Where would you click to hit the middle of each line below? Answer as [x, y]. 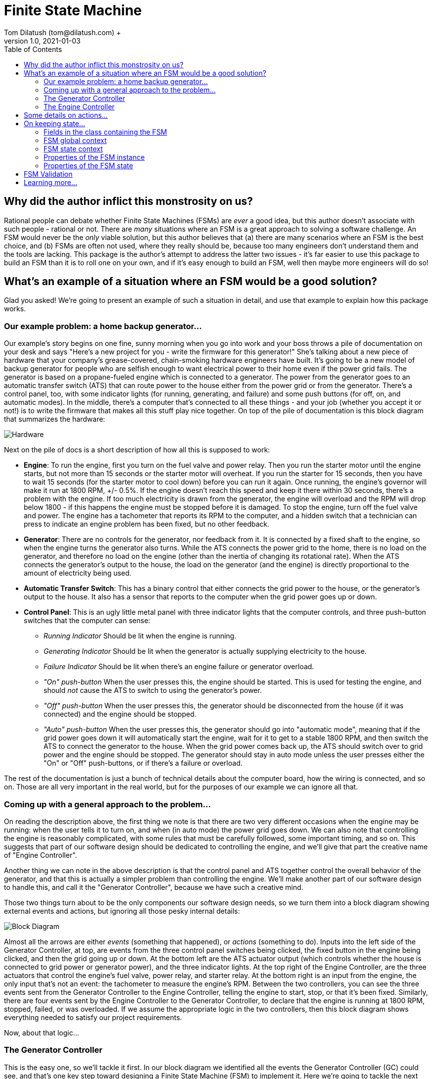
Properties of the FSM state [88, 165]
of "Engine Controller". [41, 855]
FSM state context [73, 148]
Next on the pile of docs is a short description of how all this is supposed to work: [137, 450]
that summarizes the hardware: [55, 419]
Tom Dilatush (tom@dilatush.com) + [63, 32]
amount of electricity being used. [78, 573]
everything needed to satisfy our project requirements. [93, 1017]
